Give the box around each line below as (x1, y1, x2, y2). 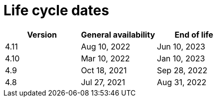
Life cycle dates (3, 2, 109, 19)
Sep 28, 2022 (157, 65, 208, 75)
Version (27, 29, 57, 40)
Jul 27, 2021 (81, 77, 125, 87)
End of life (174, 29, 214, 40)
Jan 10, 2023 (157, 53, 205, 63)
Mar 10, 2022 (81, 53, 130, 63)
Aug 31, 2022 (157, 77, 207, 87)
